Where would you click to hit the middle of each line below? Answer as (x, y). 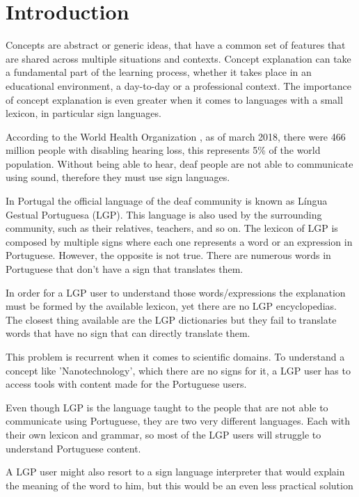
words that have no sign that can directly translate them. (128, 333)
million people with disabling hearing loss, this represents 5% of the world (163, 150)
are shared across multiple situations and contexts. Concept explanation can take (178, 58)
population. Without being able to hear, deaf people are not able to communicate (179, 163)
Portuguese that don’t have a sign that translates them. (125, 269)
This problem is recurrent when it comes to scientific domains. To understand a (175, 356)
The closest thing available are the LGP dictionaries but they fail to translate (171, 319)
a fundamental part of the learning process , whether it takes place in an (159, 72)
